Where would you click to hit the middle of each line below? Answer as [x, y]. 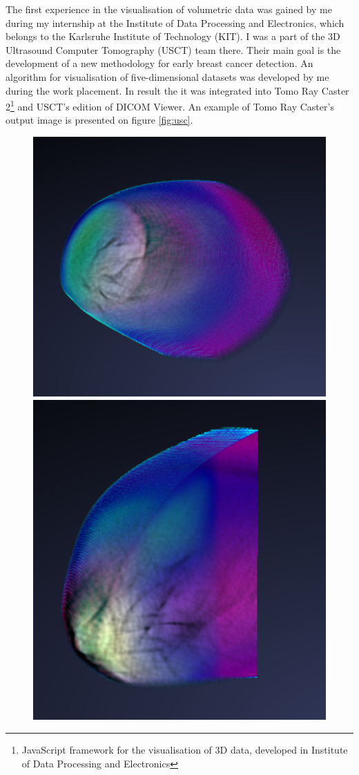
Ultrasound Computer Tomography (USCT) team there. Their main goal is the [173, 49]
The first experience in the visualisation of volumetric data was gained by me [169, 9]
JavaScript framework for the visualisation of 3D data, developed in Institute [185, 750]
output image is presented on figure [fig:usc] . [99, 120]
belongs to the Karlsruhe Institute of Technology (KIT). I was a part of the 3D [173, 36]
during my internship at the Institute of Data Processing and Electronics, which [175, 22]
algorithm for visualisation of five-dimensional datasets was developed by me [167, 76]
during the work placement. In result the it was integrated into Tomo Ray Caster [177, 90]
